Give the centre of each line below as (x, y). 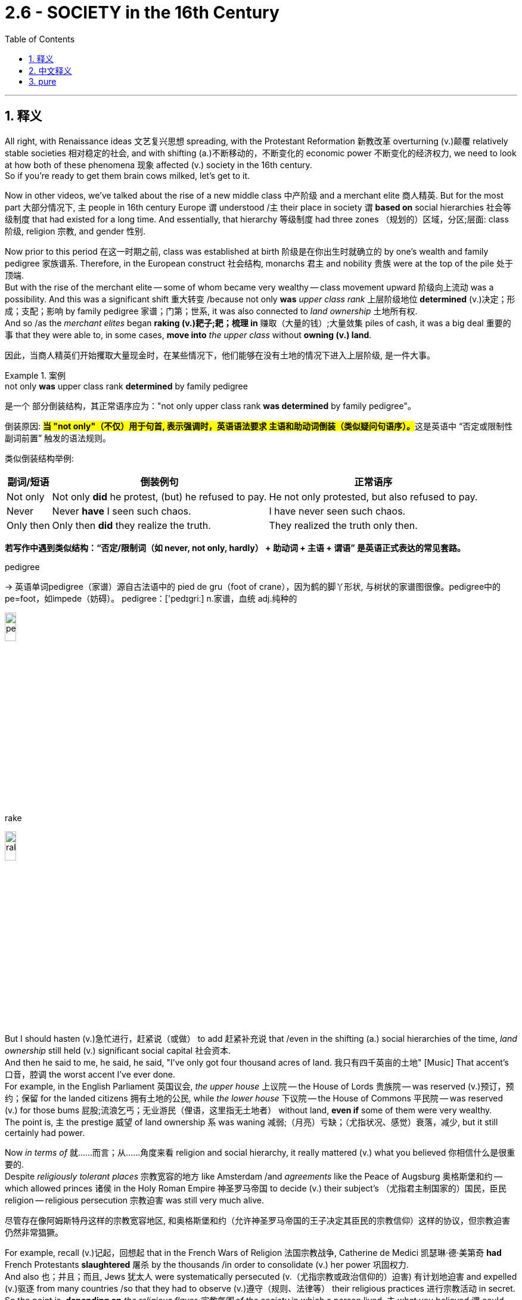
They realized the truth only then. (343, 525)
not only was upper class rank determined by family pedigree (126, 386)
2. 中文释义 (50, 70)
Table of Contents (40, 39)
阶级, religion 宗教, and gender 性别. (75, 231)
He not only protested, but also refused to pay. (373, 496)
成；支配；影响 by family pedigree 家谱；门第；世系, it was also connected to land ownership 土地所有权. (211, 311)
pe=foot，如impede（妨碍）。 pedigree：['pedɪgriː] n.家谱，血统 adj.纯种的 (151, 598)
